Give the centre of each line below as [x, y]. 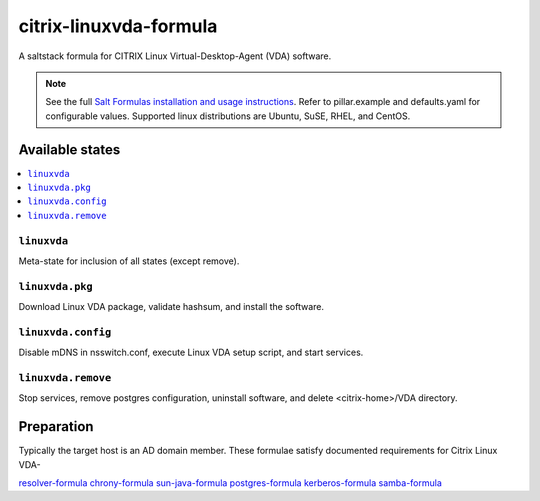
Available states [69, 149]
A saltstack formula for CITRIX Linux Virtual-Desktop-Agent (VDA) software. [175, 56]
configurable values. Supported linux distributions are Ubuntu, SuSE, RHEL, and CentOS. [228, 116]
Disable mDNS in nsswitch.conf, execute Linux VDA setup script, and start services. [191, 352]
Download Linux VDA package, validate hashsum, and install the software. [171, 307]
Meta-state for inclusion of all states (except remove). [129, 261]
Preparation [56, 426]
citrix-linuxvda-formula [118, 26]
